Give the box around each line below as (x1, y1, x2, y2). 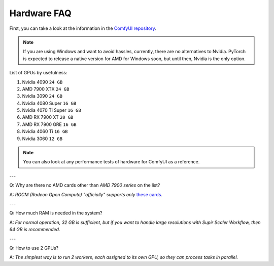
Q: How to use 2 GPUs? (9, 245, 58, 251)
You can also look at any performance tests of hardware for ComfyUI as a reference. (23, 159, 200, 165)
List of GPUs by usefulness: (9, 70, 67, 76)
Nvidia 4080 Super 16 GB (22, 100, 77, 106)
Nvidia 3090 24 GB (22, 93, 63, 99)
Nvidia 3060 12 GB (22, 136, 63, 142)
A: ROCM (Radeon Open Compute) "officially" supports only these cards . (9, 191, 162, 197)
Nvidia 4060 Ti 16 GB (22, 128, 68, 135)
